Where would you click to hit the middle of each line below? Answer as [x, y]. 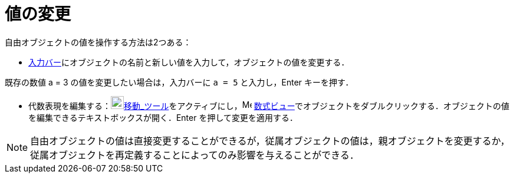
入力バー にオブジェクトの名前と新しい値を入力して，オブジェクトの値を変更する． [189, 62]
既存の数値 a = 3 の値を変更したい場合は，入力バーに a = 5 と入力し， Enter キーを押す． [179, 82]
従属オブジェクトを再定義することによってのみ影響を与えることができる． [195, 155]
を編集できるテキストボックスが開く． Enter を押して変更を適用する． [163, 117]
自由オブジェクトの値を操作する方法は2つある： [98, 42]
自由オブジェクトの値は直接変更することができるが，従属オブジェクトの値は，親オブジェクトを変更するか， [270, 141]
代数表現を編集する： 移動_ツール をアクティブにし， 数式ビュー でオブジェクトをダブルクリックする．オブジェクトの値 [269, 106]
